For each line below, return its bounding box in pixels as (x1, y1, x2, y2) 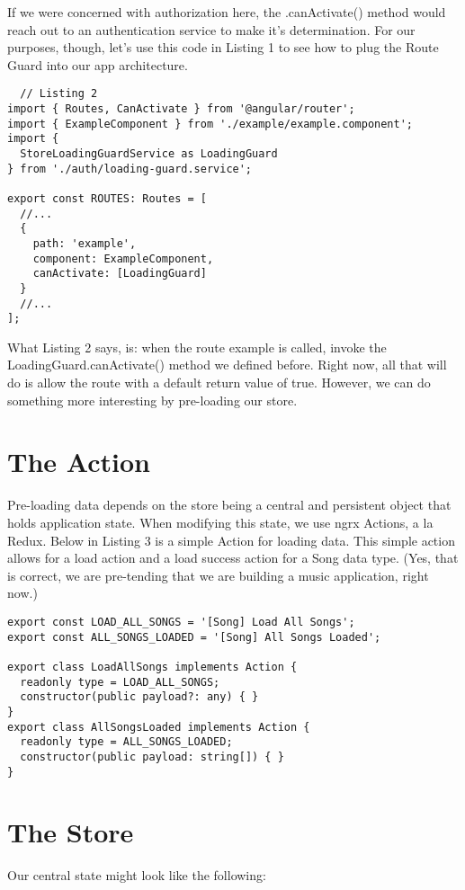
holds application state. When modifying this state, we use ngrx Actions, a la (7, 512, 434, 531)
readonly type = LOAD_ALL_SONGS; (20, 675, 220, 689)
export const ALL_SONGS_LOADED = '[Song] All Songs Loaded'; (7, 630, 381, 644)
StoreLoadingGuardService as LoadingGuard (20, 147, 278, 160)
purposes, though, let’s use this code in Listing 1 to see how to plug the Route (7, 38, 439, 57)
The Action (7, 443, 150, 480)
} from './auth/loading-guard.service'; (7, 162, 253, 175)
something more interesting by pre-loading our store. (7, 390, 298, 409)
